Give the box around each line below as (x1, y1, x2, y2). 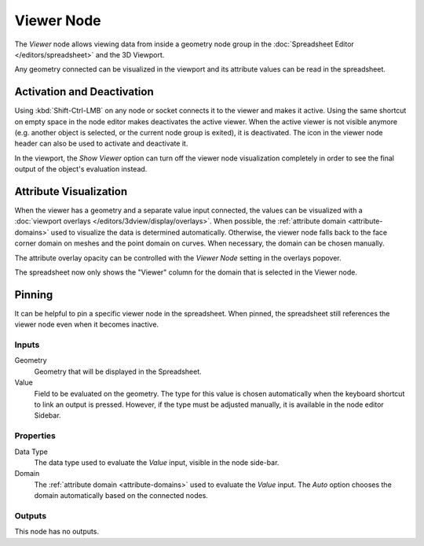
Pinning (14, 288, 53, 301)
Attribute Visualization (14, 185, 128, 198)
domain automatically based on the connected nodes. (34, 491, 208, 500)
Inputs (14, 339, 40, 350)
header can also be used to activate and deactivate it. (14, 138, 188, 149)
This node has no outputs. (14, 527, 100, 537)
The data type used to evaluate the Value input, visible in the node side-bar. (34, 457, 280, 467)
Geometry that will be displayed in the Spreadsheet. (34, 367, 202, 376)
